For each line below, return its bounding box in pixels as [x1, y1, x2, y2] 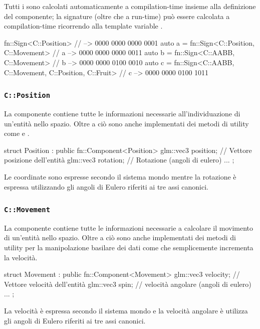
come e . [4, 128, 30, 138]
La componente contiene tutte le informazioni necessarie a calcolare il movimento [4, 222, 253, 233]
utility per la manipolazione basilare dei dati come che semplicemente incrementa [4, 242, 253, 253]
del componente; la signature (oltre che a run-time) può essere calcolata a [4, 11, 230, 21]
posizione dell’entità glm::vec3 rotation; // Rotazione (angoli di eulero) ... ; [4, 154, 234, 165]
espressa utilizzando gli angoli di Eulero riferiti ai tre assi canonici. [4, 181, 208, 192]
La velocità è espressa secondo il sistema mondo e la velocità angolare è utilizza [4, 305, 248, 316]
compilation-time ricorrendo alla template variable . [4, 21, 163, 31]
